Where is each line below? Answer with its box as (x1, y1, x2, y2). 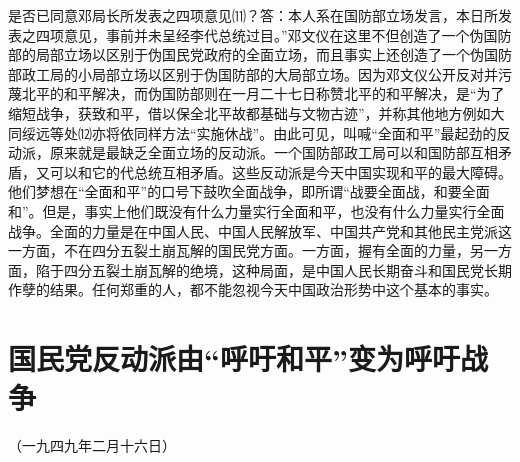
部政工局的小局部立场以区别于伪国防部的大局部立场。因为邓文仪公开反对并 (8, 63, 498, 84)
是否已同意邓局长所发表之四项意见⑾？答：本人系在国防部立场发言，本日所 (8, 5, 498, 25)
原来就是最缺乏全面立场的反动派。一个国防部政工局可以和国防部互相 (49, 142, 498, 163)
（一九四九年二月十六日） (8, 435, 176, 456)
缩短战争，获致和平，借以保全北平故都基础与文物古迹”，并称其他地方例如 (8, 102, 491, 123)
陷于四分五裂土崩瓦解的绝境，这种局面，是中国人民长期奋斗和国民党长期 (35, 259, 512, 280)
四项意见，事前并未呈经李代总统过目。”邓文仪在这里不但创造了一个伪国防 (35, 24, 512, 45)
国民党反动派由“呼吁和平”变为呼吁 (8, 338, 460, 379)
